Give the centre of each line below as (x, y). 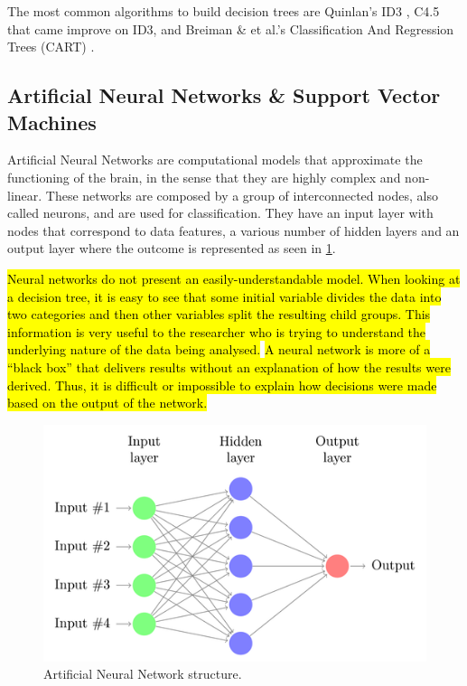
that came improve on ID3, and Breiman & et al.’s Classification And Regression (231, 28)
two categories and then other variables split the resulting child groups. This (219, 314)
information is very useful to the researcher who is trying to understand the (217, 331)
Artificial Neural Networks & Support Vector (224, 95)
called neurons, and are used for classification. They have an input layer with (220, 213)
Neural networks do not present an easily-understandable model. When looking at (234, 278)
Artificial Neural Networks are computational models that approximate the (215, 160)
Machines (52, 122)
